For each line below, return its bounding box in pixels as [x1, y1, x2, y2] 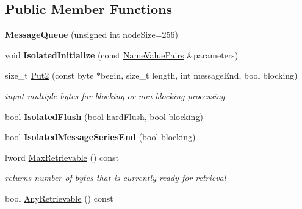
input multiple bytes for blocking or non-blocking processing [5, 89, 225, 102]
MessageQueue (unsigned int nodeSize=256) [5, 28, 178, 41]
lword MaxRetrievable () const [5, 151, 120, 163]
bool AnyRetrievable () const [5, 191, 113, 204]
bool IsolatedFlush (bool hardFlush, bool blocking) [5, 110, 203, 122]
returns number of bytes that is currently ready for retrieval [5, 171, 226, 184]
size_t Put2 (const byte [5, 69, 94, 82]
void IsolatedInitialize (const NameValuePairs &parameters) [5, 48, 239, 61]
